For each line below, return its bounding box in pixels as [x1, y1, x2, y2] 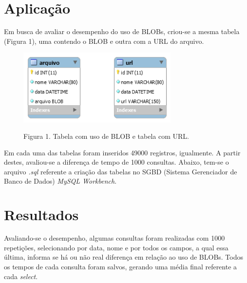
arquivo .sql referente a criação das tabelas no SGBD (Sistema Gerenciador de [4, 166, 237, 176]
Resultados [4, 205, 79, 225]
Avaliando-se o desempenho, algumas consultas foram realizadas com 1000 [4, 233, 225, 243]
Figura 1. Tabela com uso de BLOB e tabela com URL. [23, 131, 189, 141]
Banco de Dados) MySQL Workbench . [4, 176, 117, 186]
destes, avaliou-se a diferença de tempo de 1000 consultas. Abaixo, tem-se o [4, 157, 229, 167]
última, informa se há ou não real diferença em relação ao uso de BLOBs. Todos [4, 252, 244, 262]
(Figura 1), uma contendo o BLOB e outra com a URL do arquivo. [4, 36, 204, 46]
